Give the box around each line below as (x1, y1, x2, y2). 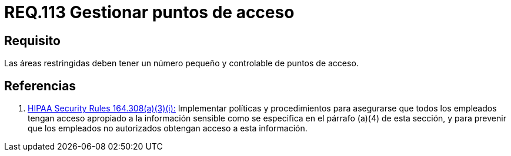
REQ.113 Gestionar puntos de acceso (4, 2, 295, 22)
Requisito (4, 33, 61, 48)
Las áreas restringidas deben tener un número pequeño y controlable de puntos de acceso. (4, 58, 359, 69)
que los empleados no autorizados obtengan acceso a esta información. (28, 123, 308, 134)
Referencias (4, 78, 76, 93)
